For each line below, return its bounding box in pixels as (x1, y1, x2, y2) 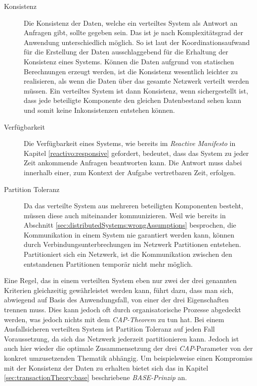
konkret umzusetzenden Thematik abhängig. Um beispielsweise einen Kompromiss (4, 353, 253, 363)
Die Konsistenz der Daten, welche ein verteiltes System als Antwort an (24, 17, 238, 28)
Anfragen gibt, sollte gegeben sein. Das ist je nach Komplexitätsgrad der (24, 27, 244, 38)
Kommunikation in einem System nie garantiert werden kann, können (24, 229, 235, 240)
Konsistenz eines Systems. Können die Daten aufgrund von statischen (24, 56, 234, 66)
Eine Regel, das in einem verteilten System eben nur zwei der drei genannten (4, 275, 237, 286)
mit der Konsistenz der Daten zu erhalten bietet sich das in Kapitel (4, 362, 209, 373)
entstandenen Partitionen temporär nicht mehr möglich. (24, 258, 193, 269)
